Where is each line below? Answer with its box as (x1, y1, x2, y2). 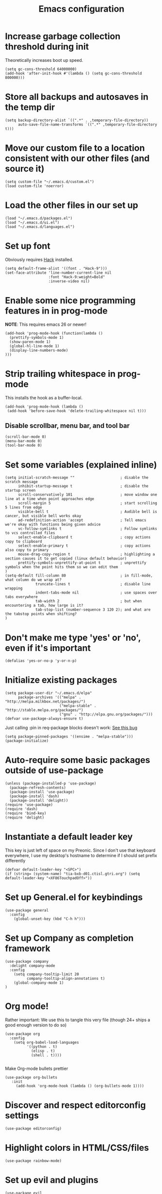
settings (5, 1110, 39, 1121)
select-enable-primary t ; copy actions (17, 543, 151, 548)
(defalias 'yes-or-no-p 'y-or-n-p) (5, 658, 77, 663)
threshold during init (5, 41, 89, 52)
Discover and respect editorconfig (5, 1100, 146, 1111)
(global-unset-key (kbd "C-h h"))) (14, 916, 86, 921)
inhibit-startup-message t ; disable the (17, 484, 149, 489)
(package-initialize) (5, 739, 49, 744)
